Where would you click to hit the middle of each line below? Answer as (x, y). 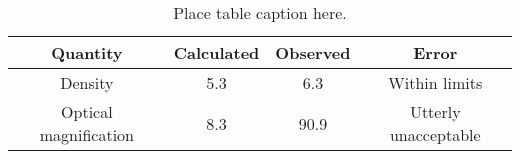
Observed (313, 52)
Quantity (87, 52)
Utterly (435, 111)
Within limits (435, 82)
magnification (86, 134)
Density (87, 82)
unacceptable (435, 134)
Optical (87, 111)
